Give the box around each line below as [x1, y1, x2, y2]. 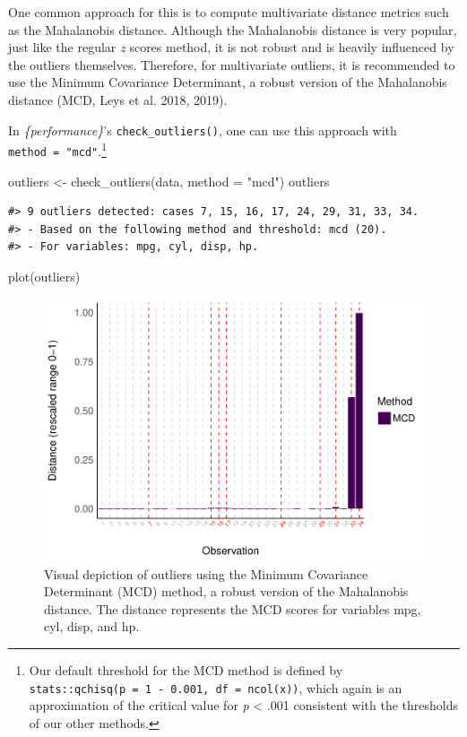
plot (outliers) [8, 266, 81, 285]
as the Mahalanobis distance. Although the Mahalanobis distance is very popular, [8, 20, 457, 39]
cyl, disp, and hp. [44, 617, 140, 636]
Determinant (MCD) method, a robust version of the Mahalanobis [44, 582, 409, 601]
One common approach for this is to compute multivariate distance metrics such [8, 3, 449, 21]
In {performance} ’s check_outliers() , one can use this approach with [8, 120, 397, 139]
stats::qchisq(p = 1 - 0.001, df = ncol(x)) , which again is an [29, 678, 402, 697]
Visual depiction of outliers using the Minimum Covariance [44, 564, 368, 583]
